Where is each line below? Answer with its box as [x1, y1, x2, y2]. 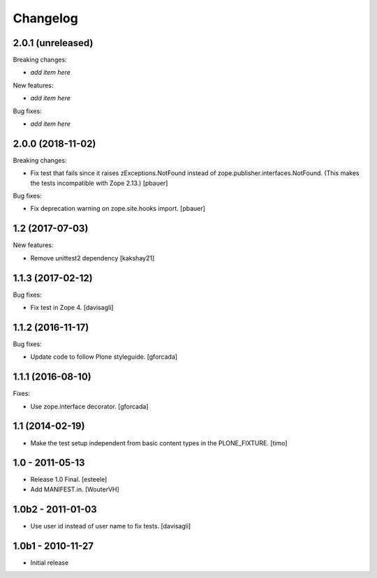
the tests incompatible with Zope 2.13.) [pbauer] [30, 179, 168, 187]
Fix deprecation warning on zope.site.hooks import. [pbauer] [30, 205, 206, 213]
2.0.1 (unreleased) [13, 37, 94, 49]
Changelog [13, 10, 78, 26]
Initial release [30, 558, 69, 567]
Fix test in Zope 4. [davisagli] [30, 304, 114, 312]
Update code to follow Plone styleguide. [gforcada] [30, 353, 178, 361]
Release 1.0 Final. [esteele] [30, 475, 108, 484]
